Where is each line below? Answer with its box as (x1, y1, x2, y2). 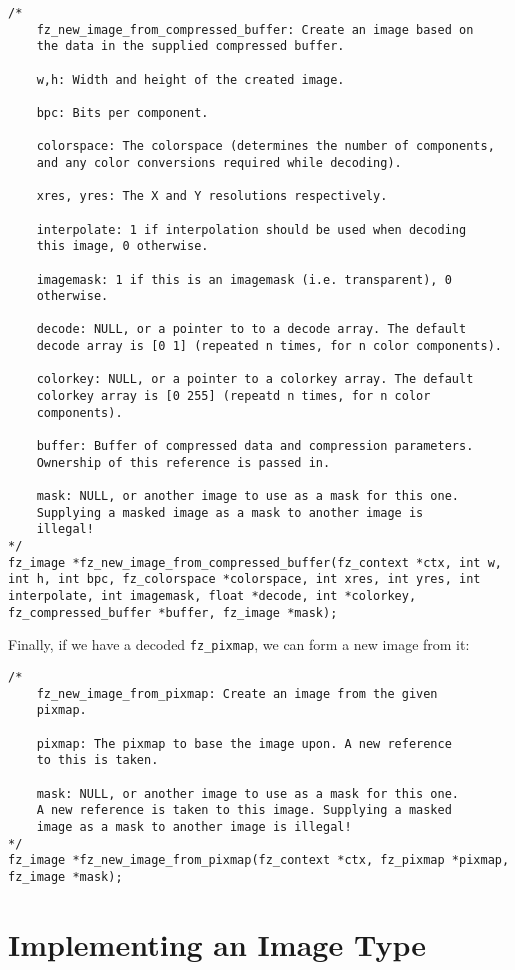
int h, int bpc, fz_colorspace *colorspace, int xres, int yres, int (8, 572, 481, 587)
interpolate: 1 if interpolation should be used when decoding (36, 222, 467, 237)
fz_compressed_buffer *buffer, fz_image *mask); (8, 605, 338, 620)
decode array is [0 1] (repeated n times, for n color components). (36, 339, 502, 354)
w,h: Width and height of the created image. (36, 72, 345, 87)
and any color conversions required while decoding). (36, 155, 402, 170)
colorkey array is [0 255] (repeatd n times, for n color (36, 389, 431, 404)
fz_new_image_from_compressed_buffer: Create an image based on (36, 22, 474, 37)
